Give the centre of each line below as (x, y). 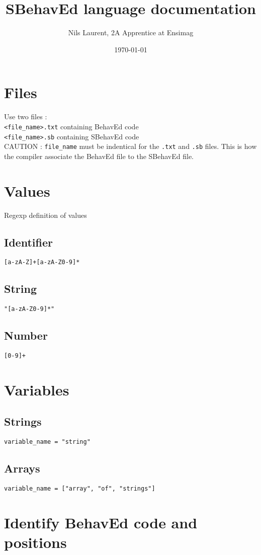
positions (35, 542)
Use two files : (26, 116)
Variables (37, 389)
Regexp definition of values (46, 215)
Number (26, 335)
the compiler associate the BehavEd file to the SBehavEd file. (99, 156)
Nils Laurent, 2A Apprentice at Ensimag (131, 32)
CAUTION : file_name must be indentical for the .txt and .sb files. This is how (130, 146)
